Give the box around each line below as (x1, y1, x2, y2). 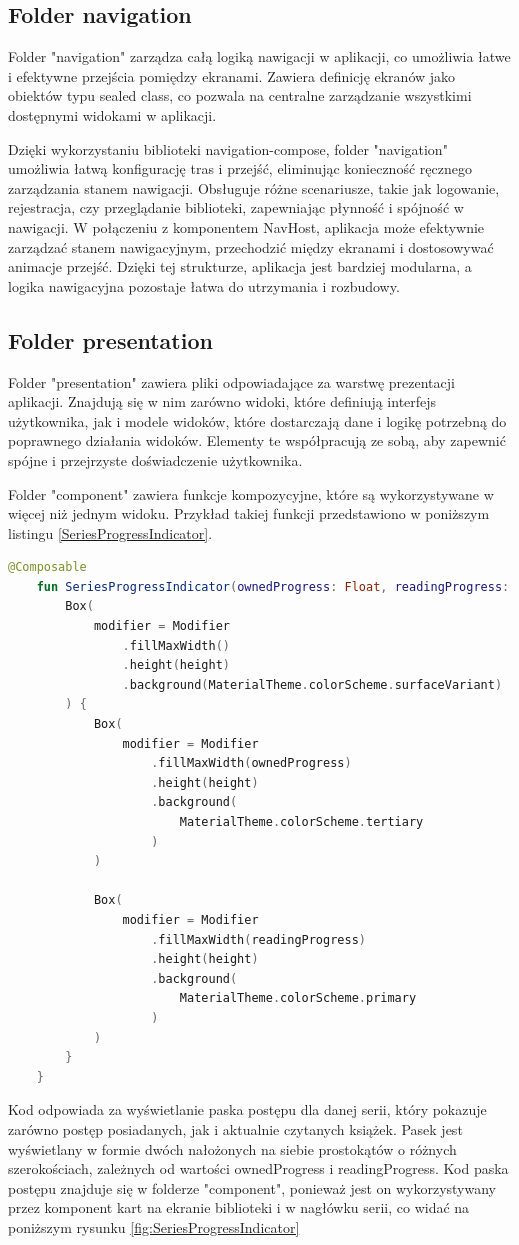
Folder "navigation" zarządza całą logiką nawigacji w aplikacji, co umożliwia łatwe (8, 46, 511, 67)
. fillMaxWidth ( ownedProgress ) (151, 756, 352, 771)
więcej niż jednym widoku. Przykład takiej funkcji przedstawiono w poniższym (8, 503, 490, 524)
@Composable (8, 560, 87, 575)
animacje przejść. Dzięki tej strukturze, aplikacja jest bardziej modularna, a (8, 256, 472, 277)
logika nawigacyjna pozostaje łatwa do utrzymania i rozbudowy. (8, 275, 400, 296)
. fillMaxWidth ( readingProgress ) (151, 932, 366, 947)
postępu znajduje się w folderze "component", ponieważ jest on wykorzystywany (8, 1177, 497, 1198)
